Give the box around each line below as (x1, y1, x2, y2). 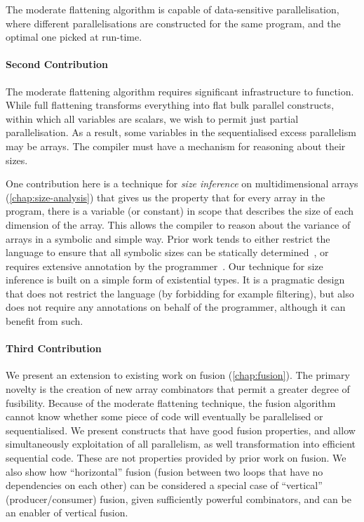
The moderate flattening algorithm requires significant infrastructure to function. (6, 83, 354, 98)
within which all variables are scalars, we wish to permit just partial (6, 111, 299, 126)
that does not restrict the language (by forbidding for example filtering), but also (6, 286, 354, 300)
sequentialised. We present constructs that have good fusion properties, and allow (6, 422, 356, 437)
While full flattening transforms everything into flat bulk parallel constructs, (6, 98, 335, 112)
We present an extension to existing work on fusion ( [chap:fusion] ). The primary (6, 368, 350, 382)
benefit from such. (6, 314, 83, 328)
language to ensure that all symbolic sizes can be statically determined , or (6, 245, 329, 260)
